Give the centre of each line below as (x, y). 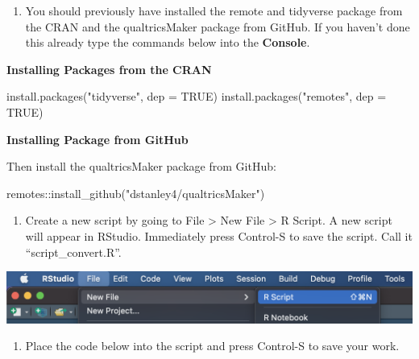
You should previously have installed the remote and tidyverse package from (214, 10)
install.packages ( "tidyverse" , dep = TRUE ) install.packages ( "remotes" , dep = (197, 96)
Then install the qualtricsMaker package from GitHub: (141, 166)
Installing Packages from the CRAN (109, 69)
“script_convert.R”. (73, 252)
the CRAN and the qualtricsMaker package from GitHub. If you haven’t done (218, 26)
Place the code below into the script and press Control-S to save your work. (212, 346)
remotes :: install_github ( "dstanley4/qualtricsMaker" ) (136, 193)
